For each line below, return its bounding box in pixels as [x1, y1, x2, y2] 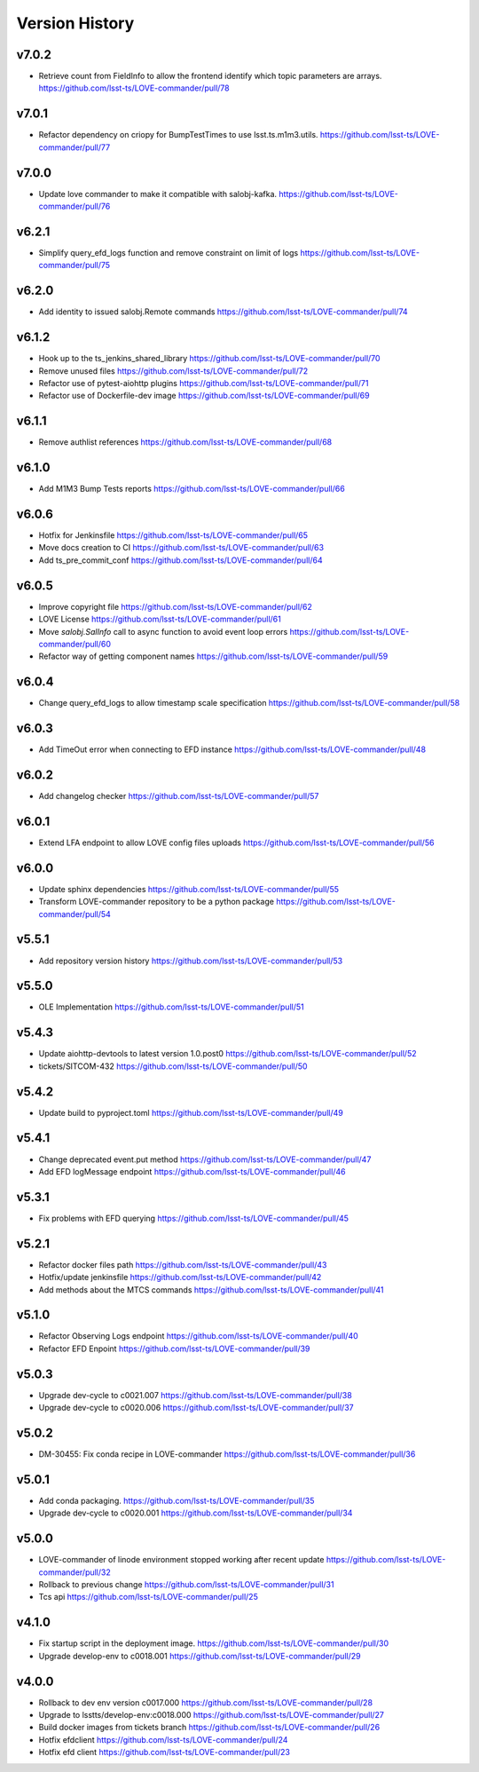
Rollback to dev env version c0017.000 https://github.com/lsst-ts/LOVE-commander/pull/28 [38, 1697, 373, 1708]
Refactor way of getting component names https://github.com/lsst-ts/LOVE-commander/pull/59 [38, 651, 389, 661]
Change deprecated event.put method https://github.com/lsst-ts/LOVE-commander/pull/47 [38, 1154, 372, 1165]
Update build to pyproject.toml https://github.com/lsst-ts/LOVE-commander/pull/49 [38, 1107, 343, 1118]
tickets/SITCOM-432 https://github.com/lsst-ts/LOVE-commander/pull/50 [38, 1061, 308, 1072]
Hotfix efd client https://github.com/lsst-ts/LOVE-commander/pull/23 [38, 1747, 290, 1758]
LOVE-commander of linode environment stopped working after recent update [38, 1554, 325, 1565]
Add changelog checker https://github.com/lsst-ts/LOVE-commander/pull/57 [38, 791, 319, 802]
